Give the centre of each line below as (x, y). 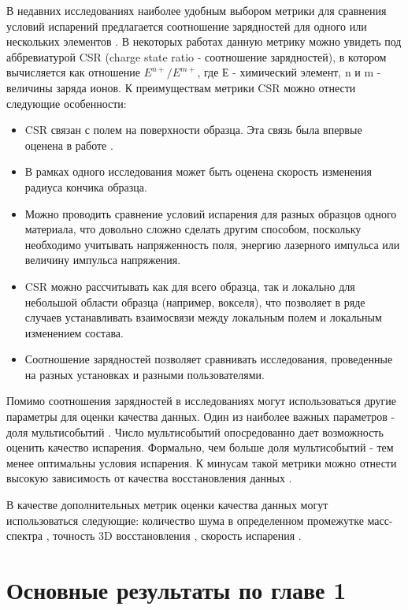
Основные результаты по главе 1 (176, 590)
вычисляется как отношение (73, 72)
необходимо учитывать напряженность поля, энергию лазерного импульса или (212, 244)
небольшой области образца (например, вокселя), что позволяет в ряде (195, 301)
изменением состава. (74, 332)
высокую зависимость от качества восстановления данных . (149, 478)
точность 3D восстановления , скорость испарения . (177, 536)
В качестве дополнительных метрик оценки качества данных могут (167, 505)
